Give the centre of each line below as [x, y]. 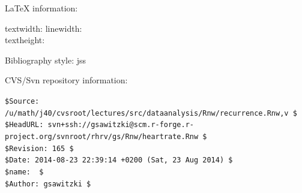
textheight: [25, 40]
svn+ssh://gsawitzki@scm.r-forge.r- [121, 125]
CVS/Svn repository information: [66, 80]
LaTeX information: [41, 8]
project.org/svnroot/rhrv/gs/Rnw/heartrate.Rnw [102, 136]
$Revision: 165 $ [39, 148]
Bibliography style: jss [46, 60]
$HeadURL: [24, 125]
